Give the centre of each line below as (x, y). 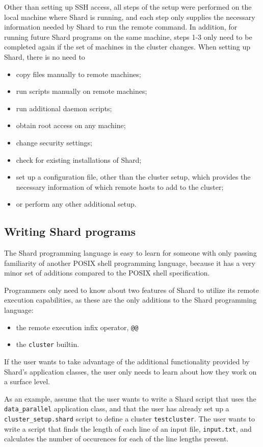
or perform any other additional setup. (76, 204)
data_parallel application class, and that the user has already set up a (117, 408)
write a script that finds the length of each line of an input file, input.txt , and (128, 428)
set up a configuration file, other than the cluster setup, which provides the (133, 177)
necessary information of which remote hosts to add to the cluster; (120, 187)
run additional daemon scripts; (64, 108)
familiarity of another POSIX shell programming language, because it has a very (130, 263)
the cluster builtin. (48, 344)
